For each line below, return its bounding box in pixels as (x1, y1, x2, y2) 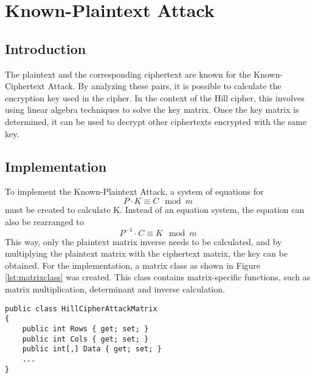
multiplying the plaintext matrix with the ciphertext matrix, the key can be (5, 247, 288, 260)
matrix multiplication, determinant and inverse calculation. (5, 283, 225, 295)
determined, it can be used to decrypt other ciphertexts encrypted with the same (5, 115, 306, 127)
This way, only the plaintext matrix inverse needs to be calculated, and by (5, 235, 282, 248)
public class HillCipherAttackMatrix (5, 304, 157, 313)
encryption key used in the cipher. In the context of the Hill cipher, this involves (5, 91, 305, 104)
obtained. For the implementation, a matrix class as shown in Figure (5, 258, 261, 271)
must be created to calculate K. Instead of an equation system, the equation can (5, 203, 305, 215)
